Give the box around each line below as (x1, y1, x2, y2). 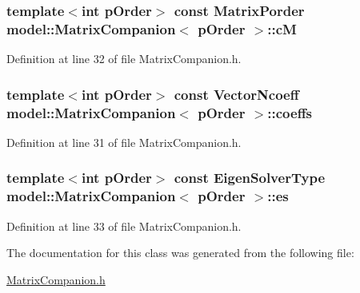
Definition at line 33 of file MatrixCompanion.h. (6, 217, 242, 234)
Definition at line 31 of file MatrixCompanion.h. (6, 133, 242, 150)
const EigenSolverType (174, 168, 325, 188)
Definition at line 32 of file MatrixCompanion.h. (6, 50, 242, 67)
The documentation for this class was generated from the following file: (6, 244, 354, 261)
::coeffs (267, 102, 313, 122)
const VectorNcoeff (174, 84, 299, 104)
